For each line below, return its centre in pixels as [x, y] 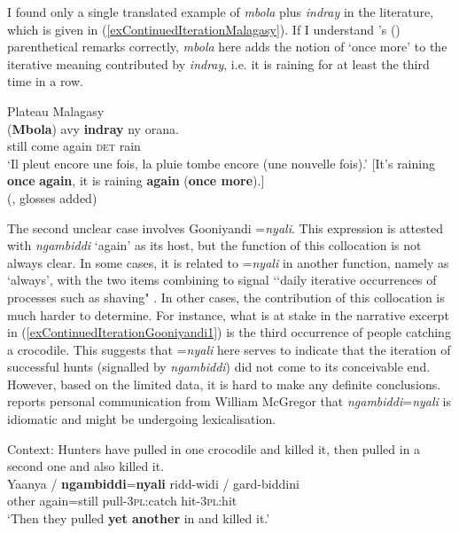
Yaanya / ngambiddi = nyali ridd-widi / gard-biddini [153, 483]
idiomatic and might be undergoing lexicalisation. [142, 419]
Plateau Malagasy [56, 110]
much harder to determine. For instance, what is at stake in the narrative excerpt [228, 314]
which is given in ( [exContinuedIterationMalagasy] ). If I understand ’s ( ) [204, 29]
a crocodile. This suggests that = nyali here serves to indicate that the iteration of [229, 349]
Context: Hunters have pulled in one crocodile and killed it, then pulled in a [214, 448]
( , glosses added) [52, 197]
